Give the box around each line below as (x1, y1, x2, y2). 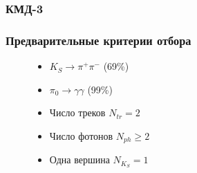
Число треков (49, 105, 106, 120)
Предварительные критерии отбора (6, 31, 191, 48)
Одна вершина (49, 152, 110, 167)
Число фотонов (49, 128, 113, 143)
